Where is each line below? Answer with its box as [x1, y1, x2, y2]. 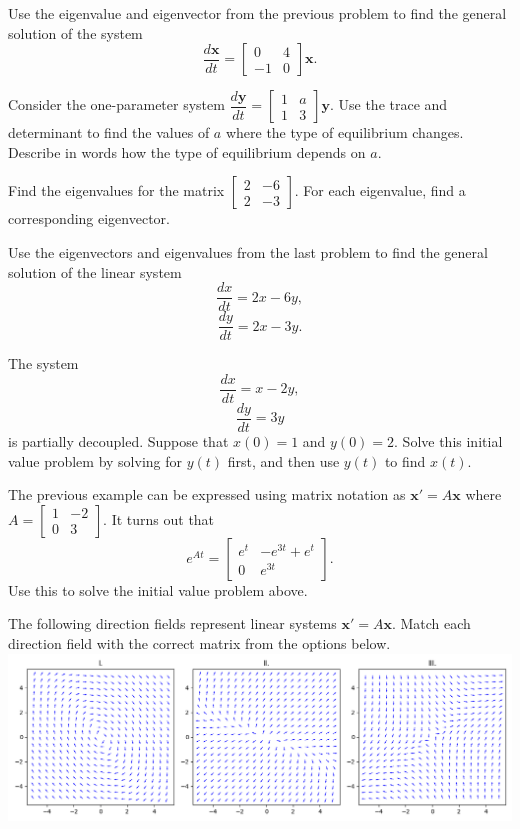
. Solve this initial [394, 431, 503, 451]
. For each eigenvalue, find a [294, 180, 466, 201]
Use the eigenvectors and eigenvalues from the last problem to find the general [8, 241, 488, 262]
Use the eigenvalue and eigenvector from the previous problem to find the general [8, 3, 507, 23]
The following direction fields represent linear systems [8, 613, 337, 634]
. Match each [391, 613, 471, 634]
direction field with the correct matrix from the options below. [8, 632, 391, 653]
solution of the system [8, 22, 143, 43]
